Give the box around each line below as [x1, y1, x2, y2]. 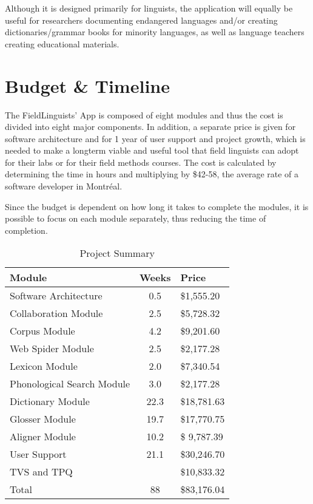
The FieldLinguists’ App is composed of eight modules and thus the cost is [5, 108, 283, 121]
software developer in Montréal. [5, 180, 123, 192]
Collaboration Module [10, 306, 103, 321]
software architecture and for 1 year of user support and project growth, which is [5, 132, 306, 145]
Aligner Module [10, 429, 76, 444]
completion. [5, 223, 48, 236]
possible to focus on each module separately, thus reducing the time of [5, 212, 266, 225]
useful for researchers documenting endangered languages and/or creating [5, 13, 278, 26]
